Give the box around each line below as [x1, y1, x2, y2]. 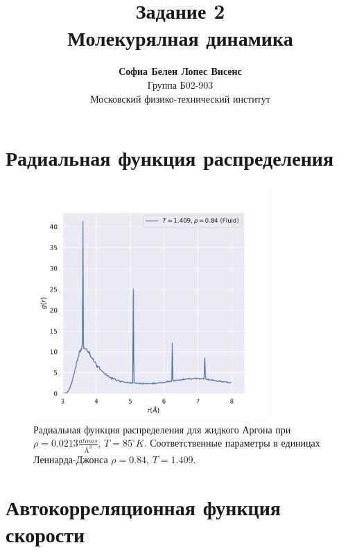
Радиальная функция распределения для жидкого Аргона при [33, 422, 291, 436]
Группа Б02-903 [147, 77, 214, 92]
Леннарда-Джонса [33, 452, 108, 467]
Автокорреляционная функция [6, 493, 281, 521]
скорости [6, 520, 85, 549]
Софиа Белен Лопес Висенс [119, 64, 242, 78]
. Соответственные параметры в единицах [144, 435, 320, 450]
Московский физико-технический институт [90, 91, 270, 105]
